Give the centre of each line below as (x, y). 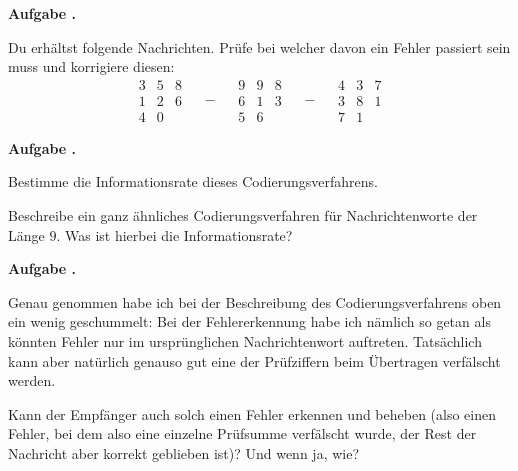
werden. (32, 380)
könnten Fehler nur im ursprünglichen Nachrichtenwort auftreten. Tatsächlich (245, 341)
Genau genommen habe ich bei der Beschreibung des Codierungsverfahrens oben (255, 301)
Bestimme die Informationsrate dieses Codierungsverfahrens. (193, 181)
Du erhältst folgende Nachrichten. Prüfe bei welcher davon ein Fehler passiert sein (259, 46)
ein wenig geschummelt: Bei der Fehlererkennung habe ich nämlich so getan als (249, 321)
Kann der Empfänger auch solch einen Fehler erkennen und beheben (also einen (252, 413)
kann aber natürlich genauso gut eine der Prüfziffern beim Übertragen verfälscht (254, 360)
